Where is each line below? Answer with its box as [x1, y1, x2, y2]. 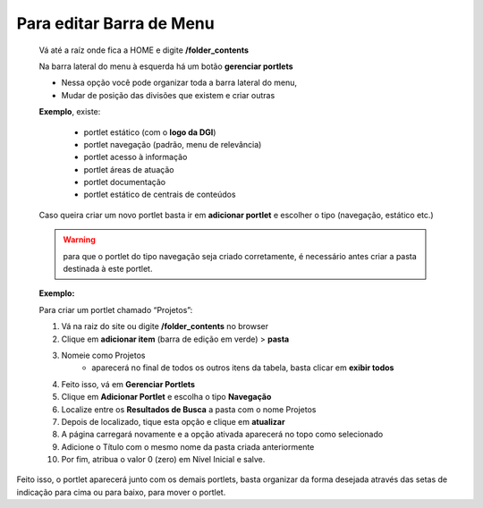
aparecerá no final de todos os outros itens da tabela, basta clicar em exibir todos [91, 362, 394, 373]
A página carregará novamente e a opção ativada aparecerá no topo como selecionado [61, 429, 384, 440]
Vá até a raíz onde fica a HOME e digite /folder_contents [38, 45, 250, 55]
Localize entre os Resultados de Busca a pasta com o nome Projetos [61, 403, 317, 415]
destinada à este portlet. [63, 264, 153, 275]
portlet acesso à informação [83, 152, 188, 163]
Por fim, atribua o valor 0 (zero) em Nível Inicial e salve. [61, 454, 266, 465]
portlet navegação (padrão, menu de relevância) [83, 139, 262, 149]
